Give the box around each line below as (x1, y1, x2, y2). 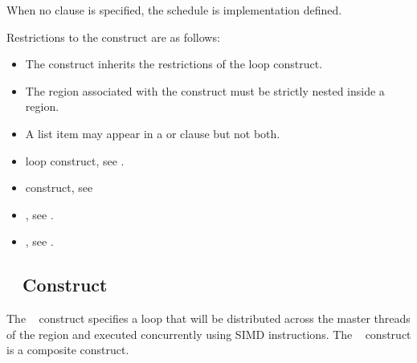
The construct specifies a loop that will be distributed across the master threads (6, 310, 411, 327)
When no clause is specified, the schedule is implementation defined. (6, 2, 342, 18)
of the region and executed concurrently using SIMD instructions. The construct (6, 325, 411, 342)
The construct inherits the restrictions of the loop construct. (25, 55, 323, 72)
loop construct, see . (25, 152, 125, 169)
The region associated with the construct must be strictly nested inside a (25, 82, 385, 99)
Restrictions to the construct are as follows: (6, 28, 220, 45)
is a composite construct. (6, 341, 129, 358)
